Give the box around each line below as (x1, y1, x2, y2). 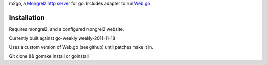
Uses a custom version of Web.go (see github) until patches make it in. (9, 44, 153, 50)
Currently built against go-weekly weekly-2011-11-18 (9, 35, 116, 41)
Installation (9, 13, 44, 22)
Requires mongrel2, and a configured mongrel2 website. (9, 26, 124, 32)
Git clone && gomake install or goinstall (9, 53, 89, 59)
